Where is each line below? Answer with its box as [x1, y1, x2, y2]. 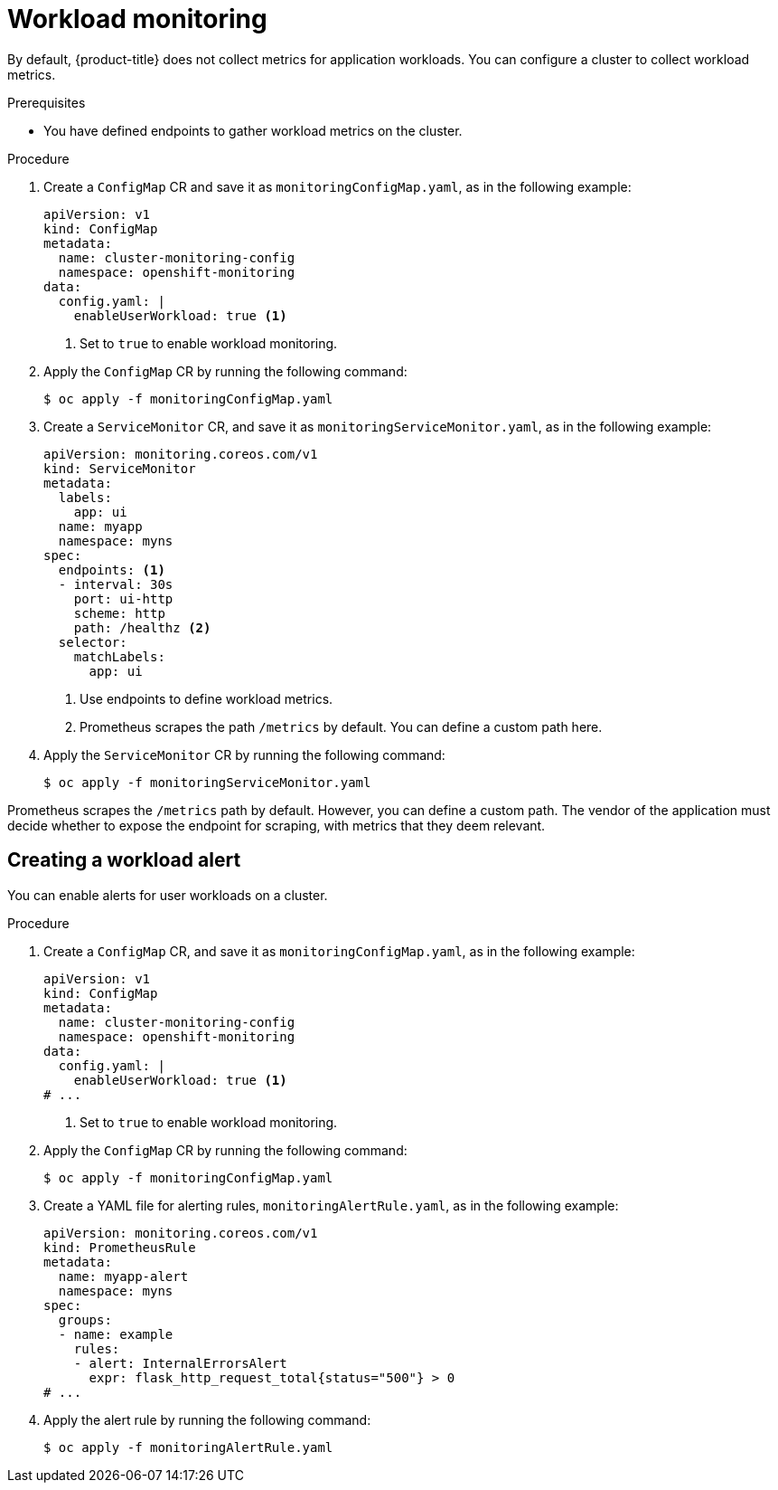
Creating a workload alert [7, 849, 241, 872]
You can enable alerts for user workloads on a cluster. [7, 887, 328, 903]
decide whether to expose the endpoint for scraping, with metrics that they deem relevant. [7, 817, 546, 833]
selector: [58, 634, 127, 650]
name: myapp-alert [58, 1268, 189, 1284]
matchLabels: [73, 649, 165, 664]
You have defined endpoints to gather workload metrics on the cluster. [43, 122, 463, 138]
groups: [58, 1312, 112, 1327]
